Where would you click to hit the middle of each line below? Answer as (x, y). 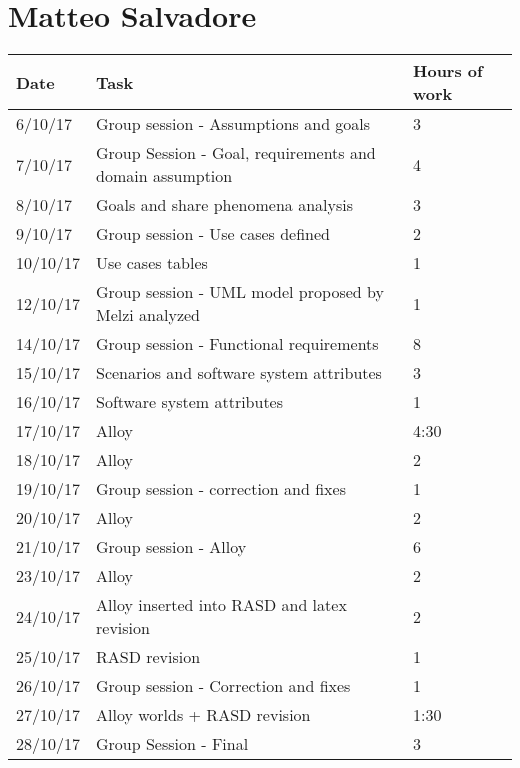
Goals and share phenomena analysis (224, 205)
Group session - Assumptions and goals (233, 124)
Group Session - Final (172, 744)
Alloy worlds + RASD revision (203, 715)
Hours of (448, 71)
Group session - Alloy (171, 547)
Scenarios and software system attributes (239, 373)
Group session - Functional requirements (237, 344)
